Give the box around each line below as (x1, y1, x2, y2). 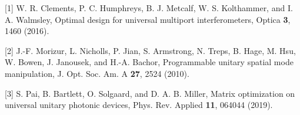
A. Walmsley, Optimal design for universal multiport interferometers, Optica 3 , (5, 13, 291, 25)
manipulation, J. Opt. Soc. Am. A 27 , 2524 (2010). (5, 67, 189, 79)
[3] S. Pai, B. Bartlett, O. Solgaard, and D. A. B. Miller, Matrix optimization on (5, 87, 295, 99)
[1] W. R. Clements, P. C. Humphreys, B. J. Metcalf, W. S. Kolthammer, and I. (5, 2, 293, 13)
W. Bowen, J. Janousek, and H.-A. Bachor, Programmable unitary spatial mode (5, 56, 294, 68)
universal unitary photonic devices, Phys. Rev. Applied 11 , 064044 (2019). (5, 99, 273, 111)
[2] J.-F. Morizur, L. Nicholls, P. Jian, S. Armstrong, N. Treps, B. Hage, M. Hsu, (5, 44, 296, 56)
